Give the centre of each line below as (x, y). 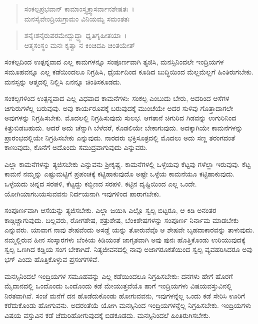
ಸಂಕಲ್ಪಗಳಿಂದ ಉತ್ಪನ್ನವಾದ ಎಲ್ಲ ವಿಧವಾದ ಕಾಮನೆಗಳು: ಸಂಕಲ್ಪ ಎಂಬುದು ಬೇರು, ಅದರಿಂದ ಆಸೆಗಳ (117, 98)
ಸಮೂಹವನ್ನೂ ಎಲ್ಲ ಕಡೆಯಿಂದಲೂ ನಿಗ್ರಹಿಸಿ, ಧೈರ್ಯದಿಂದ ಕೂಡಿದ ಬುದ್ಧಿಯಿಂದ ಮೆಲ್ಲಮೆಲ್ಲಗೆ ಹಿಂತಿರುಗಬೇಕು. (129, 71)
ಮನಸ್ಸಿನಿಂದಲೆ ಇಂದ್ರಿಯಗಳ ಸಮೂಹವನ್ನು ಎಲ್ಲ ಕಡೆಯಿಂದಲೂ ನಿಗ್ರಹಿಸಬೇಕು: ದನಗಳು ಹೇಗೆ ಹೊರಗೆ (119, 276)
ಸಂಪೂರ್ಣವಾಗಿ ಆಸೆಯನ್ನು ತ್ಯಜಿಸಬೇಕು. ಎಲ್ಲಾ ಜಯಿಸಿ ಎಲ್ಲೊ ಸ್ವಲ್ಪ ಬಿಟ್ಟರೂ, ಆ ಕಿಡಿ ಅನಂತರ (110, 210)
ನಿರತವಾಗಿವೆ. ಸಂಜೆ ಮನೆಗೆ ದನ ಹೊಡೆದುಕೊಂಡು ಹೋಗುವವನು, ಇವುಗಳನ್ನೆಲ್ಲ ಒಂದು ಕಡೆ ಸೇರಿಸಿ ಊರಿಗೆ (125, 295)
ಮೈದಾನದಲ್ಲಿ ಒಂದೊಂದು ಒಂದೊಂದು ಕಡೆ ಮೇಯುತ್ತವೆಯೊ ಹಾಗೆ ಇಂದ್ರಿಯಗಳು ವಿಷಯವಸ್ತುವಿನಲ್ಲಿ (118, 286)
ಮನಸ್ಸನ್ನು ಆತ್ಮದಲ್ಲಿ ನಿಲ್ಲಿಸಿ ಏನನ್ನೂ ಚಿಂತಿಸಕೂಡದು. (63, 81)
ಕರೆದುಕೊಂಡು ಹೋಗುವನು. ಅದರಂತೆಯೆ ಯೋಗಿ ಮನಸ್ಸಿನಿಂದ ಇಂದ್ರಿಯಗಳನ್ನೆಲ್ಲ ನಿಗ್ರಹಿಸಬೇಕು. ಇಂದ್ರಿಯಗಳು (128, 305)
